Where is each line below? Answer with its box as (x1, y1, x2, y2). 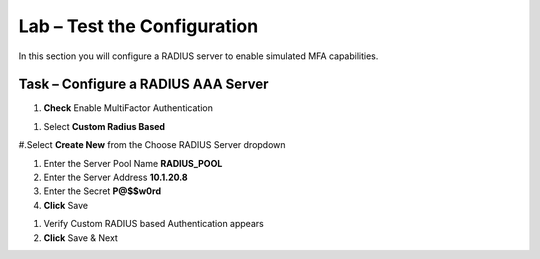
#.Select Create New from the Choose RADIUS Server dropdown (18, 139, 286, 151)
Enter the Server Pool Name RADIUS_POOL (43, 157, 223, 169)
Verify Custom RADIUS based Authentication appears (43, 218, 264, 230)
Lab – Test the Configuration (18, 15, 259, 37)
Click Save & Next (43, 231, 119, 244)
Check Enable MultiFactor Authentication (43, 102, 214, 114)
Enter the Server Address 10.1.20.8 (43, 171, 189, 184)
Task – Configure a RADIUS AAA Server (18, 76, 269, 93)
